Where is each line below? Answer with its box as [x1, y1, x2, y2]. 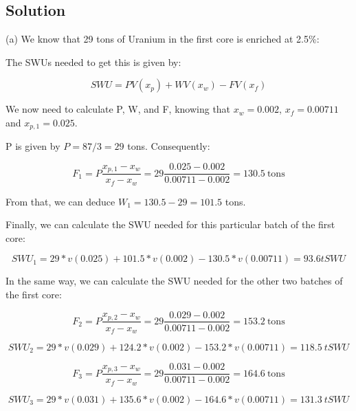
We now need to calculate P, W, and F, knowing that [5, 102, 231, 116]
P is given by [5, 139, 60, 153]
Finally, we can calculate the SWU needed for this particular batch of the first [5, 217, 335, 232]
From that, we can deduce [5, 194, 115, 208]
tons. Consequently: [127, 139, 210, 153]
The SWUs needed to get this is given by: [5, 54, 181, 69]
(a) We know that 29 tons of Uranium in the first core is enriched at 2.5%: [5, 32, 320, 46]
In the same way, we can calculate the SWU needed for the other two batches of [5, 274, 343, 288]
